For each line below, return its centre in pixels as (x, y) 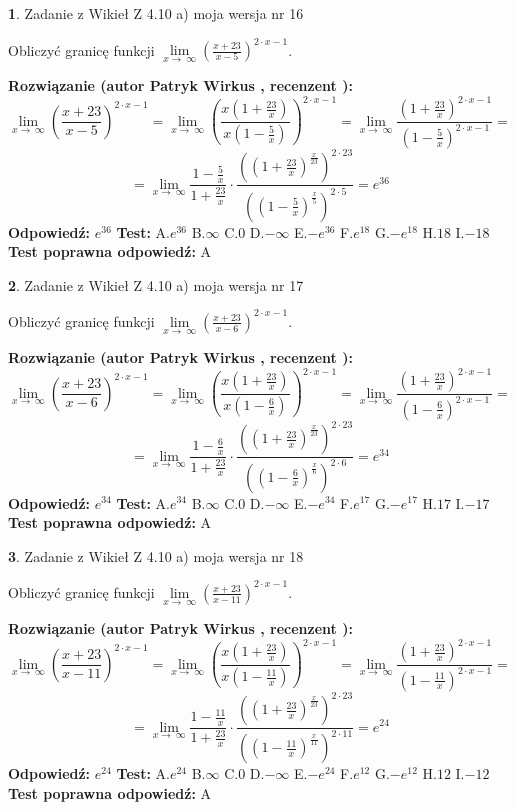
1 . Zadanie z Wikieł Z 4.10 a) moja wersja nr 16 (156, 13)
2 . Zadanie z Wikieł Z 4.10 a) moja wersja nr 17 (156, 284)
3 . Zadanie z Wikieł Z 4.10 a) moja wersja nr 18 (156, 555)
